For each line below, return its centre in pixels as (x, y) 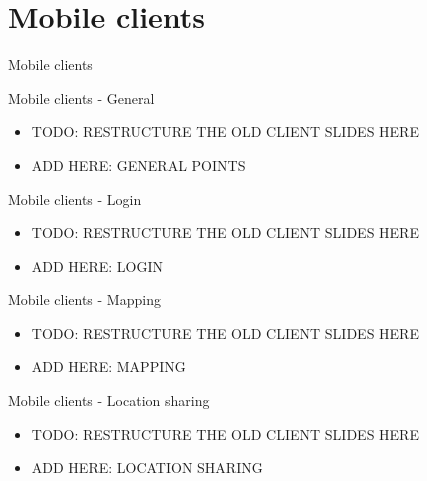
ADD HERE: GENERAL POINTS (138, 164)
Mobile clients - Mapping (84, 299)
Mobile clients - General (81, 97)
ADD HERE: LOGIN (97, 265)
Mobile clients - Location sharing (109, 400)
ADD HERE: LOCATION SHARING (147, 467)
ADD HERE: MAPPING (108, 366)
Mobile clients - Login (75, 198)
